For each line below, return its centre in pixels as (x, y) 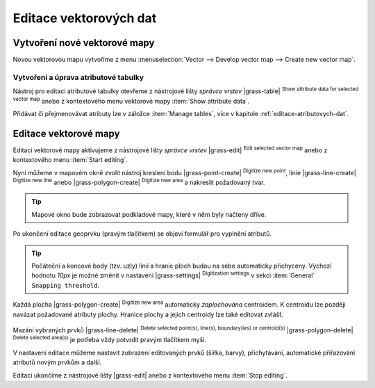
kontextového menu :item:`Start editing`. (70, 160)
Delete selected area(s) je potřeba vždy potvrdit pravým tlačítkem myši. (110, 339)
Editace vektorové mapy (66, 133)
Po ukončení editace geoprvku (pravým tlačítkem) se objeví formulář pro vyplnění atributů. (142, 234)
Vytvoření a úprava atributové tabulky (78, 77)
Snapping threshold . (66, 285)
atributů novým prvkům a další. (57, 362)
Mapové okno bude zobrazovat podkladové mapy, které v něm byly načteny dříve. (149, 214)
